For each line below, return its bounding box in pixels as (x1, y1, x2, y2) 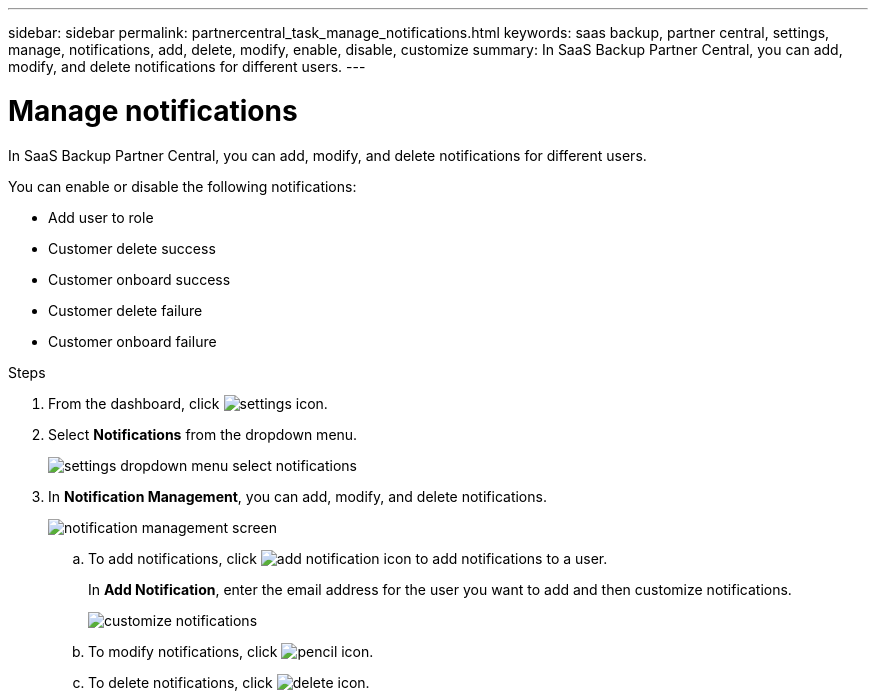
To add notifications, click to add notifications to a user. (88, 549, 608, 567)
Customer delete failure (48, 301, 203, 319)
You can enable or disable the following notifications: (8, 177, 357, 195)
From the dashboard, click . (48, 394, 328, 412)
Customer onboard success (48, 270, 231, 288)
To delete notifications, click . (88, 673, 370, 691)
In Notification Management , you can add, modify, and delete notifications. (48, 487, 547, 505)
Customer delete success (48, 239, 216, 257)
